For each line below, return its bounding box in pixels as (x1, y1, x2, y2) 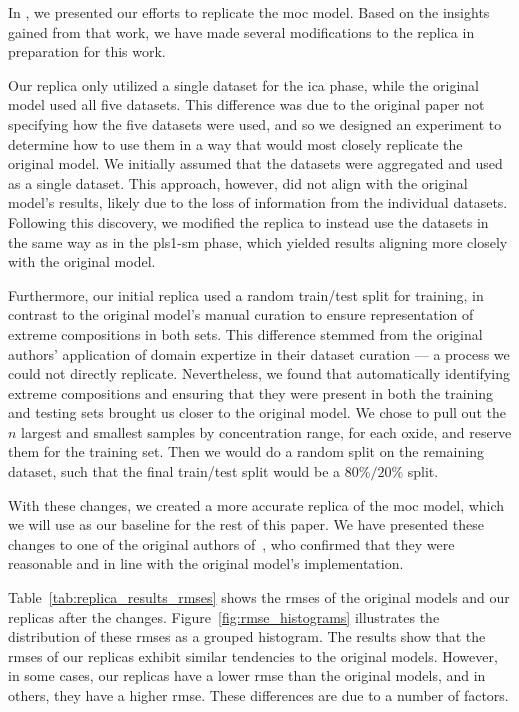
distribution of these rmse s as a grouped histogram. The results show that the (8, 626, 486, 647)
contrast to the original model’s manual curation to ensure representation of (8, 304, 474, 325)
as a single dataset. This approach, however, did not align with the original (8, 172, 468, 193)
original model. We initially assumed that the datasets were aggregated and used (8, 153, 503, 174)
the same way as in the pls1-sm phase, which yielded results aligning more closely (8, 231, 508, 252)
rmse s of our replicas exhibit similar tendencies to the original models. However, (8, 645, 498, 666)
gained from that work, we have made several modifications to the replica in (8, 21, 475, 42)
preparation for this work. (8, 41, 166, 62)
